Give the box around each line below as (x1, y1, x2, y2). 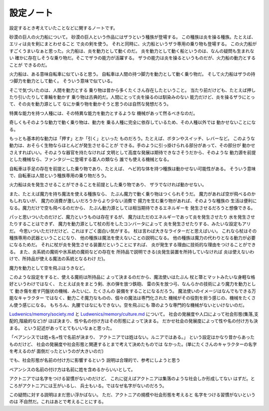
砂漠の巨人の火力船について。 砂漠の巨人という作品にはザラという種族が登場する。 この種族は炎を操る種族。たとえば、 (9, 34, 256, 40)
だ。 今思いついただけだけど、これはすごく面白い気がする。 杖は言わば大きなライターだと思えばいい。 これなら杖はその (9, 228, 257, 234)
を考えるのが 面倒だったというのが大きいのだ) (9, 348, 104, 354)
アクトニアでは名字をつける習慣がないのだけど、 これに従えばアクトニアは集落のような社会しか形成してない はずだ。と (9, 376, 255, 382)
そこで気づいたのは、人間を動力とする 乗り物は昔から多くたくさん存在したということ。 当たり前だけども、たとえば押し (9, 87, 256, 93)
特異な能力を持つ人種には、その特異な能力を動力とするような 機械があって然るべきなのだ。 (9, 110, 198, 116)
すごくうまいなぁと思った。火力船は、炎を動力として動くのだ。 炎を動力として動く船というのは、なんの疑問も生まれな (9, 48, 255, 54)
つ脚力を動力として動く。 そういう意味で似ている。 (9, 78, 116, 84)
